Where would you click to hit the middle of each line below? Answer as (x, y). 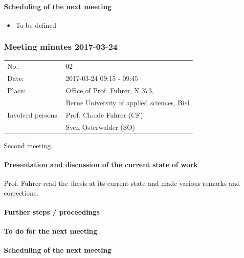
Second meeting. (28, 145)
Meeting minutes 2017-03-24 (61, 47)
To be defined (36, 25)
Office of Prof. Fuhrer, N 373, (110, 90)
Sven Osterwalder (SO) (100, 127)
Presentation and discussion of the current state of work (101, 164)
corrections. (21, 192)
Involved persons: (33, 114)
